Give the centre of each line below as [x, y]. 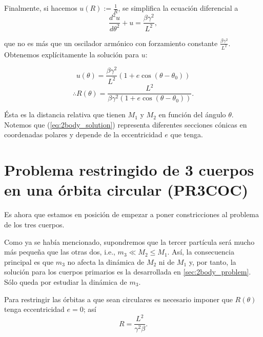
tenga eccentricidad [34, 309]
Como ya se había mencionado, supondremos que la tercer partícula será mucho [129, 241]
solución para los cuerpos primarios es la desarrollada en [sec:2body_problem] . [128, 272]
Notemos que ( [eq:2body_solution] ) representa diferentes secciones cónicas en [126, 124]
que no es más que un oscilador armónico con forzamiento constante [111, 43]
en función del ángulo [192, 114]
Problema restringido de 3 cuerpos [129, 170]
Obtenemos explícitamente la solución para [72, 54]
